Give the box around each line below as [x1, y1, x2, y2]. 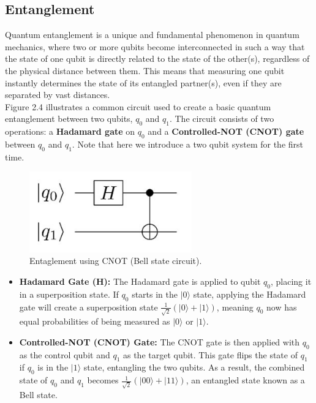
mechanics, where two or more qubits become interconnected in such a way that [5, 40, 305, 53]
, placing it [270, 274, 312, 287]
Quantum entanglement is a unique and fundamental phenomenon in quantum [5, 28, 299, 41]
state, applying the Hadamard [193, 287, 306, 300]
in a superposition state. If [19, 287, 119, 300]
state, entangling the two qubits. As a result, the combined [83, 361, 305, 374]
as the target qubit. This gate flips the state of [122, 348, 298, 361]
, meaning [216, 300, 254, 313]
